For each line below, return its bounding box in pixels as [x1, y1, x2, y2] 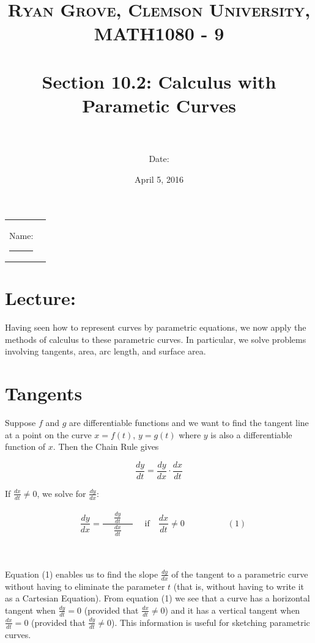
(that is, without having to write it [173, 579, 305, 592]
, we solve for [37, 487, 86, 499]
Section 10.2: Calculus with [42, 68, 276, 94]
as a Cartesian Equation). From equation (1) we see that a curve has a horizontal [5, 592, 310, 604]
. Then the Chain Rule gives [53, 440, 159, 453]
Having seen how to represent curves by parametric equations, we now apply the [5, 321, 306, 334]
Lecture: [5, 285, 76, 310]
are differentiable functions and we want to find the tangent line [69, 416, 309, 429]
